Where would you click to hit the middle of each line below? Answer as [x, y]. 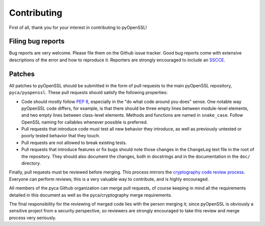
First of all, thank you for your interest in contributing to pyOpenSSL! [78, 27]
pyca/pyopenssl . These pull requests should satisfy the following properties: [88, 93]
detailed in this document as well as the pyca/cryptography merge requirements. [91, 195]
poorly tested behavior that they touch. [61, 136]
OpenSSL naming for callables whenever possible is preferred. [85, 122]
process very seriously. [33, 218]
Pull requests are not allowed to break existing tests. [74, 143]
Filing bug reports [37, 41]
